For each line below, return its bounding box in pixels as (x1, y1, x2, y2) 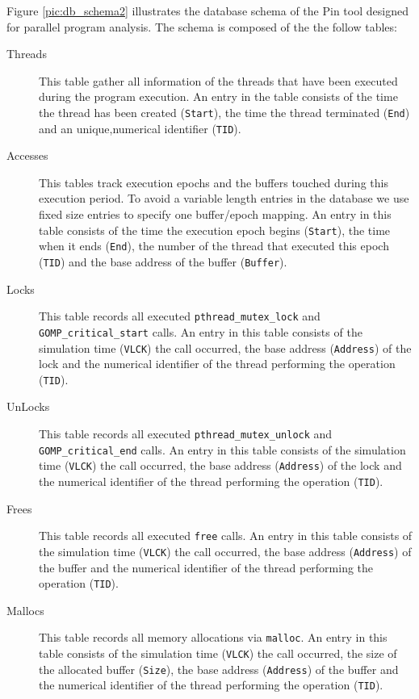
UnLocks (6, 398, 50, 415)
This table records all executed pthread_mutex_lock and (39, 308, 321, 324)
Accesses (6, 147, 48, 164)
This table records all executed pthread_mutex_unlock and (39, 425, 333, 442)
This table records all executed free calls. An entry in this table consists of (39, 527, 413, 544)
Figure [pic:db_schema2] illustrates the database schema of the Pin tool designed (6, 2, 409, 19)
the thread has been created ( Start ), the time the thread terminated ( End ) (39, 103, 410, 120)
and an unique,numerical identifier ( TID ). (39, 119, 241, 136)
